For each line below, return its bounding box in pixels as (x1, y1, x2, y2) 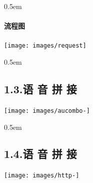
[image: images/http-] (4, 172, 79, 179)
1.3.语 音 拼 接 (4, 81, 77, 97)
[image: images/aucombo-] (4, 107, 90, 114)
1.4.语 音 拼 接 (4, 146, 77, 161)
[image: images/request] (4, 42, 86, 50)
